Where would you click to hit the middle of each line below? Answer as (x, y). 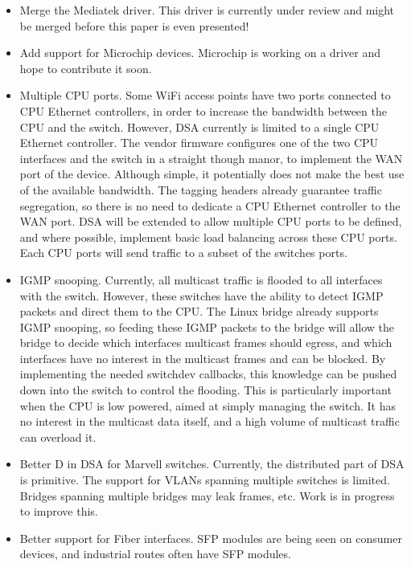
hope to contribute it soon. (86, 68)
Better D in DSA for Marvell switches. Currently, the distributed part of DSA (212, 464)
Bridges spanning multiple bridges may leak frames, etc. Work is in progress (207, 495)
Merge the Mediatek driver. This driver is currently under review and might (207, 10)
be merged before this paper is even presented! (134, 25)
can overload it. (58, 436)
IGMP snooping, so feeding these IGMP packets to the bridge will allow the (207, 326)
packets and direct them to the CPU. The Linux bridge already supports (199, 311)
